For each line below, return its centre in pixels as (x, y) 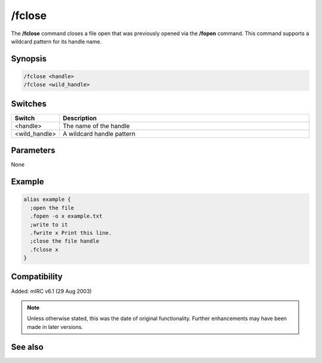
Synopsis (29, 59)
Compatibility (37, 277)
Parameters (33, 151)
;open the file (52, 208)
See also (27, 347)
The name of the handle (97, 126)
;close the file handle (65, 241)
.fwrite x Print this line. (71, 233)
